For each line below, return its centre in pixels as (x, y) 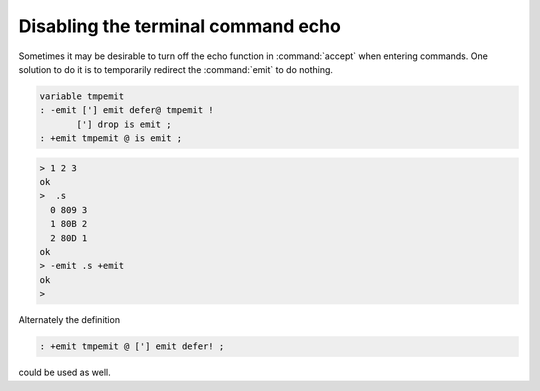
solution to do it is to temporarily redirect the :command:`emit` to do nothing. (176, 69)
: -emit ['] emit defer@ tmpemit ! (126, 110)
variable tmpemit (82, 96)
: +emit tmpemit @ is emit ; (111, 138)
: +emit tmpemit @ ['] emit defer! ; (132, 346)
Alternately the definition (69, 320)
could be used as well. (64, 372)
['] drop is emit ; (124, 124)
